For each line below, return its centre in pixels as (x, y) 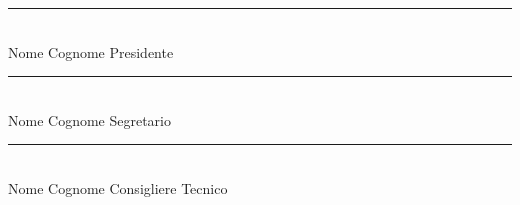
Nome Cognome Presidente (91, 51)
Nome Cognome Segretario (90, 119)
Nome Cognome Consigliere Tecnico (118, 187)
